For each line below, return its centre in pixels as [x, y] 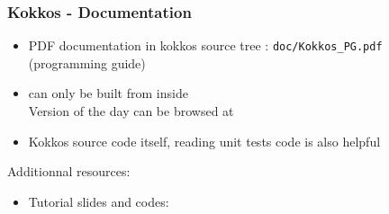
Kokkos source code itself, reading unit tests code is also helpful [204, 141]
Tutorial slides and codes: [99, 201]
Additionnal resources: [69, 171]
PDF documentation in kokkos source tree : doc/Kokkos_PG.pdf [205, 45]
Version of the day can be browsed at [131, 111]
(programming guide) [87, 62]
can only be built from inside [108, 93]
